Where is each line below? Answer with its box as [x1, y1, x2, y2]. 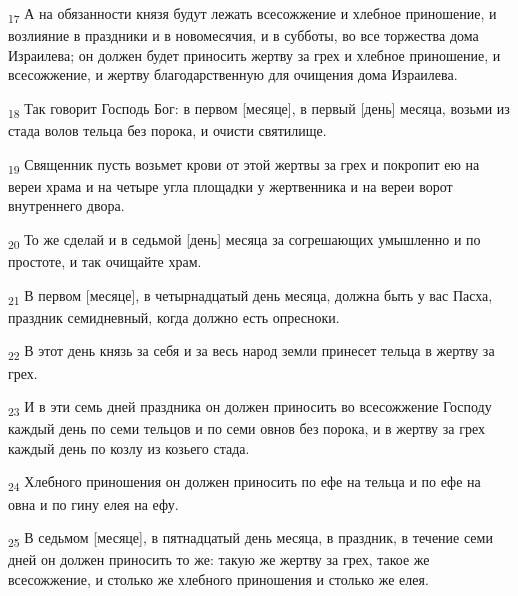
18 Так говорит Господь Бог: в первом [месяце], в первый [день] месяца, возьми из [8, 97, 510, 121]
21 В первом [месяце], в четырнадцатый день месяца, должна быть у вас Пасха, [8, 284, 493, 308]
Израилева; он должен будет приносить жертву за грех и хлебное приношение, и [8, 44, 501, 65]
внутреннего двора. [8, 195, 125, 216]
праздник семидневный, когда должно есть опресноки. [8, 306, 340, 327]
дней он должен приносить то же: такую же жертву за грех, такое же [8, 549, 430, 570]
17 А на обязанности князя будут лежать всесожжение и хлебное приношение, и [8, 3, 497, 26]
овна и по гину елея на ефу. [8, 493, 179, 514]
